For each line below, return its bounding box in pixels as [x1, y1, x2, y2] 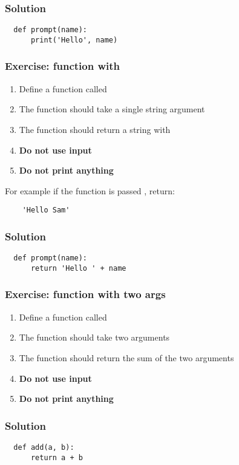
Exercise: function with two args [5, 287, 166, 302]
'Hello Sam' [22, 206, 70, 215]
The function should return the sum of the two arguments [19, 351, 234, 364]
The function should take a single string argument [19, 103, 205, 115]
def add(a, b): [13, 443, 74, 452]
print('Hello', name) [30, 35, 118, 44]
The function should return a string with [19, 123, 171, 135]
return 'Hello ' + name [30, 263, 126, 273]
